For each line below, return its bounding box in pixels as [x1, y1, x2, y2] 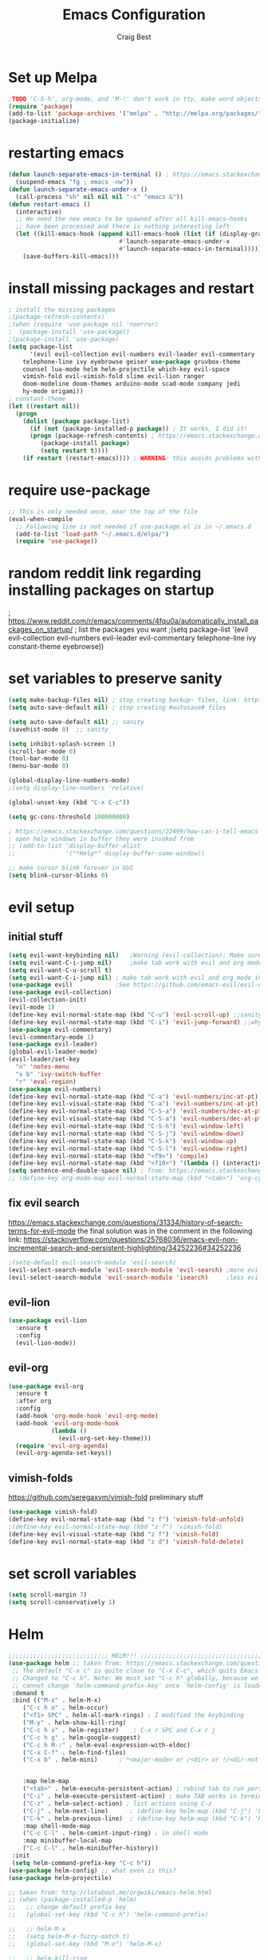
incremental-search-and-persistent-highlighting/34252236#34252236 [8, 1243, 242, 1253]
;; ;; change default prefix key [8, 1903, 127, 1911]
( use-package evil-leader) [8, 1041, 98, 1049]
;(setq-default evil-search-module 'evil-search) [8, 1258, 177, 1266]
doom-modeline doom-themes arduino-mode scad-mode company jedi [22, 380, 241, 388]
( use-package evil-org [8, 1382, 84, 1390]
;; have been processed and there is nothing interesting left [15, 222, 230, 231]
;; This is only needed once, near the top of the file [8, 508, 198, 516]
